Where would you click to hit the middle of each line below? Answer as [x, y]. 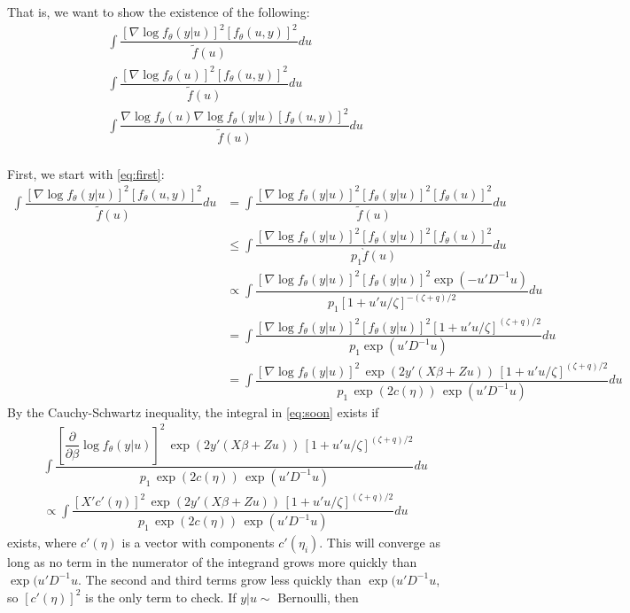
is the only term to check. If [161, 597]
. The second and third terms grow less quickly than [219, 579]
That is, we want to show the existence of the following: [159, 12]
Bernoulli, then [318, 597]
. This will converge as [380, 543]
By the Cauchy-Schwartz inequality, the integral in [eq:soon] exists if [193, 411]
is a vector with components [198, 543]
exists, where [42, 543]
